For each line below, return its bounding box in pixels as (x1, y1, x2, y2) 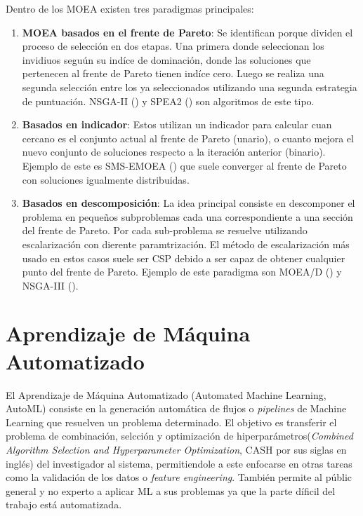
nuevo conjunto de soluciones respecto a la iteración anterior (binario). (22, 144, 326, 159)
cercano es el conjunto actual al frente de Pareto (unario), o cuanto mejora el (22, 130, 354, 145)
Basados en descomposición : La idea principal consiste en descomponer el (22, 196, 355, 210)
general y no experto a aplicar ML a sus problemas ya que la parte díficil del (6, 483, 336, 498)
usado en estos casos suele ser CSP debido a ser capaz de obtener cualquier (22, 250, 345, 265)
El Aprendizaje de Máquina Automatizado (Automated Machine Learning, (6, 387, 326, 402)
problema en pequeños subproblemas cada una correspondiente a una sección (22, 209, 353, 224)
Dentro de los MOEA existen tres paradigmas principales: (6, 1, 254, 15)
